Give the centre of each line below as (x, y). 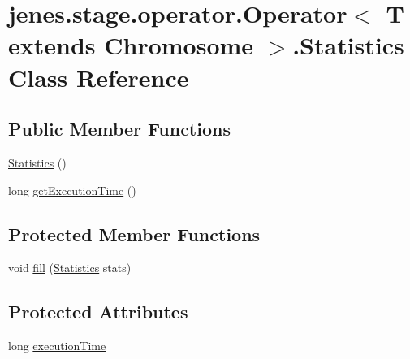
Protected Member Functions (134, 234)
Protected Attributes (98, 311)
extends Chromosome (131, 45)
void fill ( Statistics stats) (70, 268)
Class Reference (99, 77)
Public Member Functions (119, 129)
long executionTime (57, 346)
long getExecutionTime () (72, 190)
